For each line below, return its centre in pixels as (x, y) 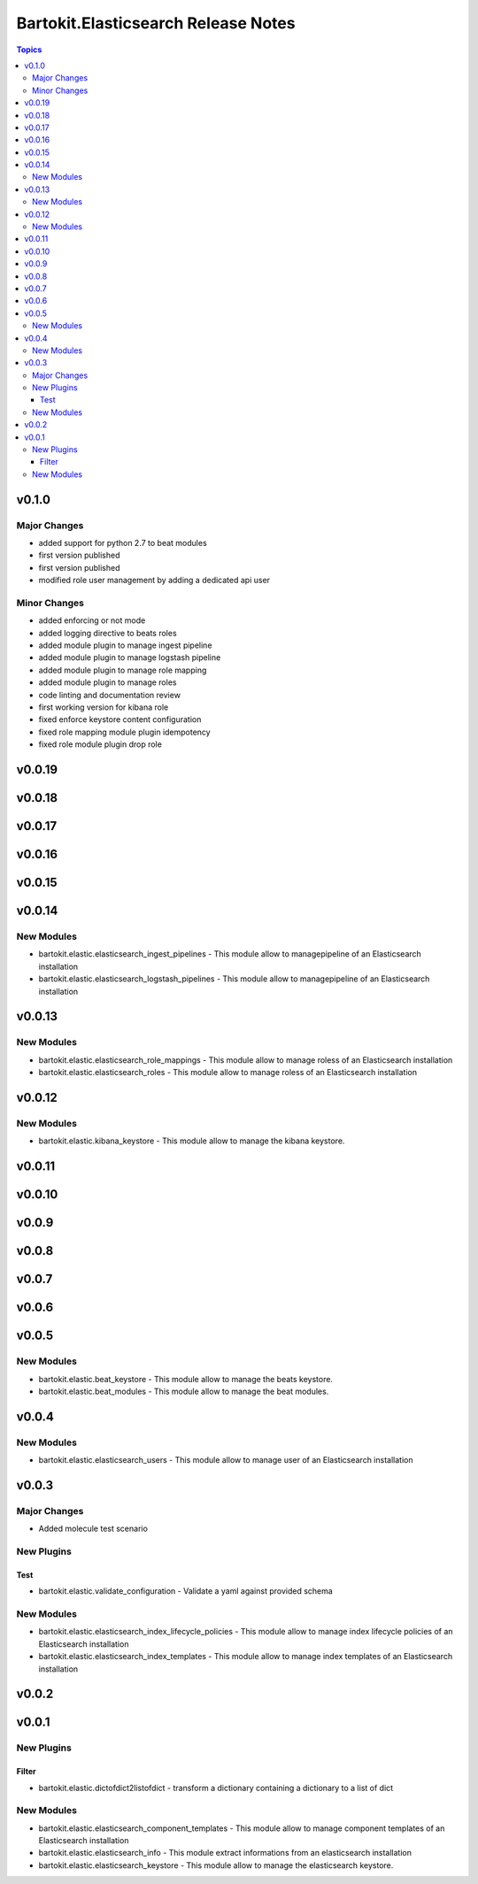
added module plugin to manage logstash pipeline (130, 657)
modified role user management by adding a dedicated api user (154, 581)
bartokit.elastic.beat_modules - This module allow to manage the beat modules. (184, 1391)
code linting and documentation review (110, 695)
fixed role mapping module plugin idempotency (125, 732)
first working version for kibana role (104, 707)
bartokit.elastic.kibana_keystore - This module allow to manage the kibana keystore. (192, 1141)
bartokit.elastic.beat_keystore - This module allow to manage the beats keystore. (186, 1379)
